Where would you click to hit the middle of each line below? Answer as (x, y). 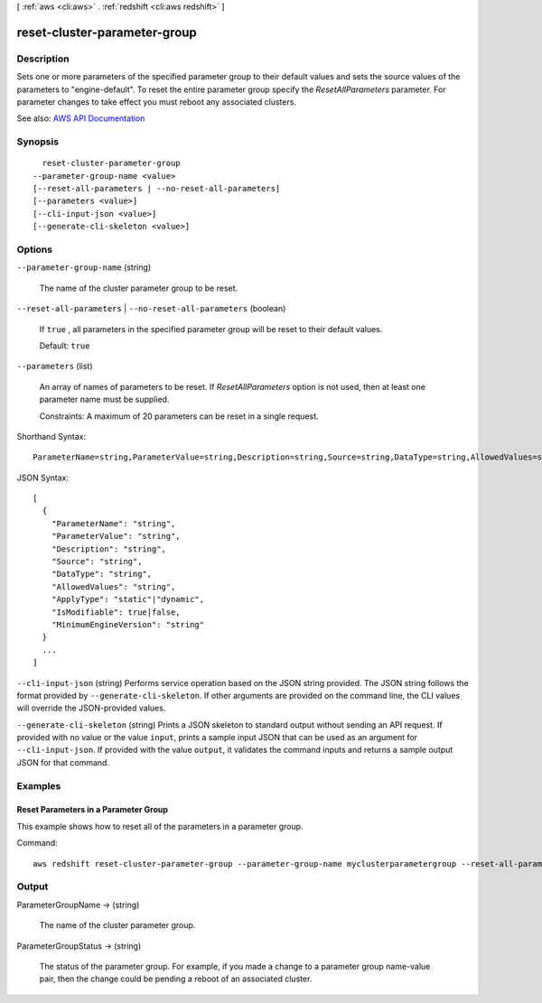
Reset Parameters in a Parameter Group (93, 810)
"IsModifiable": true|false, (116, 612)
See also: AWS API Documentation (81, 118)
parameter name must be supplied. (104, 399)
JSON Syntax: (43, 478)
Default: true (65, 345)
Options (35, 250)
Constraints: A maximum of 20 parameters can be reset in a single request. (179, 416)
